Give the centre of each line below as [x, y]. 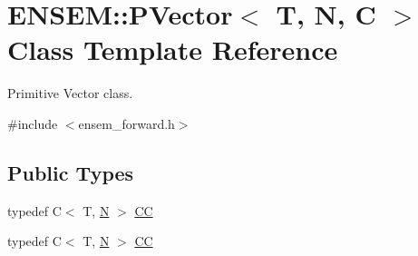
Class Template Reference [173, 49]
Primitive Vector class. [70, 93]
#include [33, 123]
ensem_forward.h [126, 123]
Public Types [71, 172]
